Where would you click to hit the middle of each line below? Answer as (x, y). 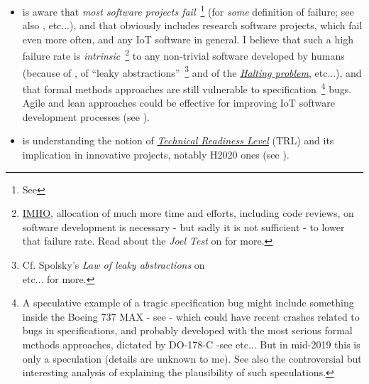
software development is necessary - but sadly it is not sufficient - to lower (183, 226)
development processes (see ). (86, 116)
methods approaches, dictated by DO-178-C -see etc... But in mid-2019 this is (191, 344)
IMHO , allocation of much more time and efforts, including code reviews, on (188, 213)
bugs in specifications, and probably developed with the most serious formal (187, 330)
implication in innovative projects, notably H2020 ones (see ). (156, 154)
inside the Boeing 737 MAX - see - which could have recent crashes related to (191, 316)
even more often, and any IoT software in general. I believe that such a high (188, 39)
